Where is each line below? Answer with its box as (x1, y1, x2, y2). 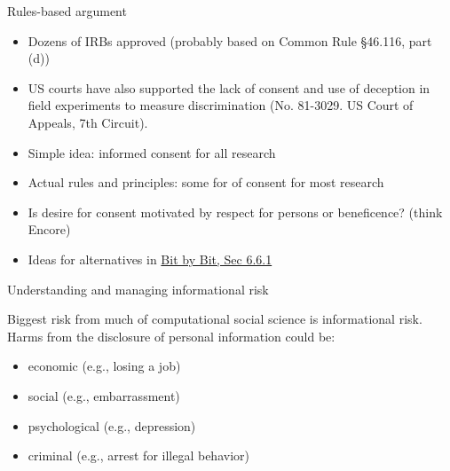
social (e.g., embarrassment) (28, 386, 180, 404)
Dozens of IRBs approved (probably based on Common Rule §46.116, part (28, 31, 432, 50)
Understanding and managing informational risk (7, 279, 269, 298)
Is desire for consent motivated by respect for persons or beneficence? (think (28, 202, 443, 221)
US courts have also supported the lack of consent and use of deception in (28, 78, 430, 97)
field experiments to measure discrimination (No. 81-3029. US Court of (28, 96, 414, 114)
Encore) (28, 220, 71, 239)
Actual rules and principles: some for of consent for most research (28, 173, 384, 192)
